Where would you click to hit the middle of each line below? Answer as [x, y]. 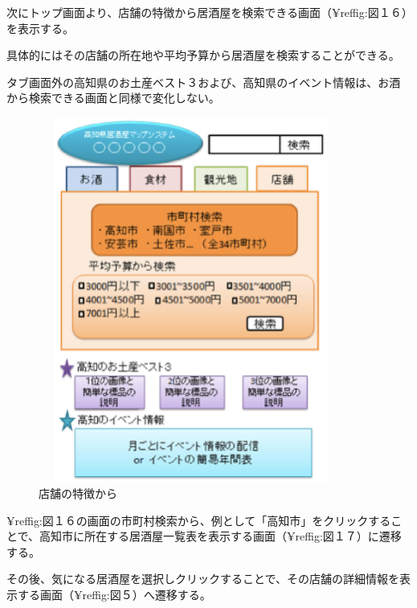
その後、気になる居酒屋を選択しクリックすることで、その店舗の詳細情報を [203, 579]
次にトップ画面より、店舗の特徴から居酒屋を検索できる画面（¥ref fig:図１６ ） [207, 12]
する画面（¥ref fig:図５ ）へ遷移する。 [114, 595]
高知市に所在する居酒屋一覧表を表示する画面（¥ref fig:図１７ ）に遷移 [221, 536]
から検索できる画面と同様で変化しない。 [113, 98]
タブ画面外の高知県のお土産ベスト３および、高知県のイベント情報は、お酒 [204, 82]
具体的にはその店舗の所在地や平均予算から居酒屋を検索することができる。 [203, 55]
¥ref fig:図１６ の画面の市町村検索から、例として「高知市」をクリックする [199, 520]
